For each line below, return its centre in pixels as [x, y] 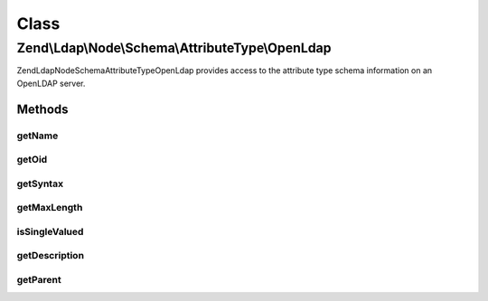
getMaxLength [50, 208]
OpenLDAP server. [51, 83]
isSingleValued [50, 231]
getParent [39, 279]
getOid [32, 160]
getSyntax [40, 183]
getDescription [51, 256]
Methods [42, 109]
